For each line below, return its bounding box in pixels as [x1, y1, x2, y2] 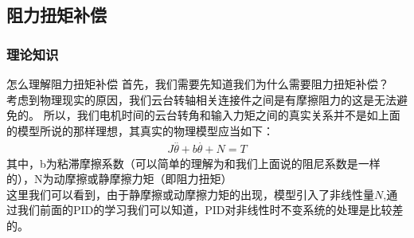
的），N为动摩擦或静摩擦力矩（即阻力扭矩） [6, 170, 232, 187]
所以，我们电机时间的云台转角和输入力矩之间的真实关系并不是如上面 [43, 107, 400, 123]
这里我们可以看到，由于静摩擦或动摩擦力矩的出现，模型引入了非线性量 [6, 185, 374, 202]
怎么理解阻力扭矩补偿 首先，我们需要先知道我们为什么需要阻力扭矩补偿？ [6, 76, 389, 92]
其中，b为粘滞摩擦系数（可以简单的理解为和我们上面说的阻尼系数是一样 [6, 154, 381, 171]
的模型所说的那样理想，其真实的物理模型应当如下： [6, 122, 274, 139]
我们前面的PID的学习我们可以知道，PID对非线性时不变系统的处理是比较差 [17, 201, 404, 218]
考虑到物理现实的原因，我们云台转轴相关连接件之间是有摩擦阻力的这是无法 [6, 91, 396, 107]
